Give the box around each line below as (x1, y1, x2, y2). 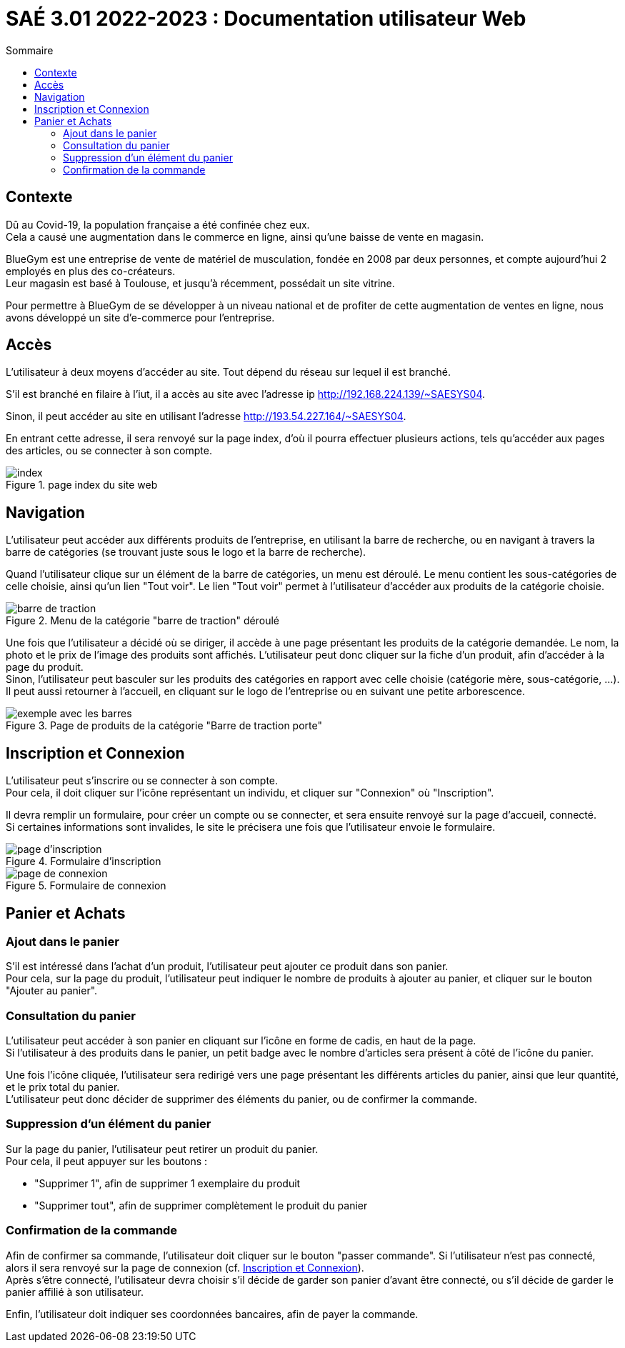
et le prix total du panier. (6, 1081, 120, 1094)
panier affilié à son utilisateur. (6, 1285, 144, 1298)
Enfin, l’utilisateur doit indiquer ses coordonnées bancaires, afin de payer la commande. (6, 1307, 419, 1320)
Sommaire (6, 44, 54, 56)
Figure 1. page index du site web (6, 479, 158, 491)
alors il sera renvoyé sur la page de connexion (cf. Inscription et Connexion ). (6, 1261, 364, 1274)
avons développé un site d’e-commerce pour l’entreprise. (6, 311, 275, 324)
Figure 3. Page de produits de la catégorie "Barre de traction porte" (6, 719, 322, 732)
